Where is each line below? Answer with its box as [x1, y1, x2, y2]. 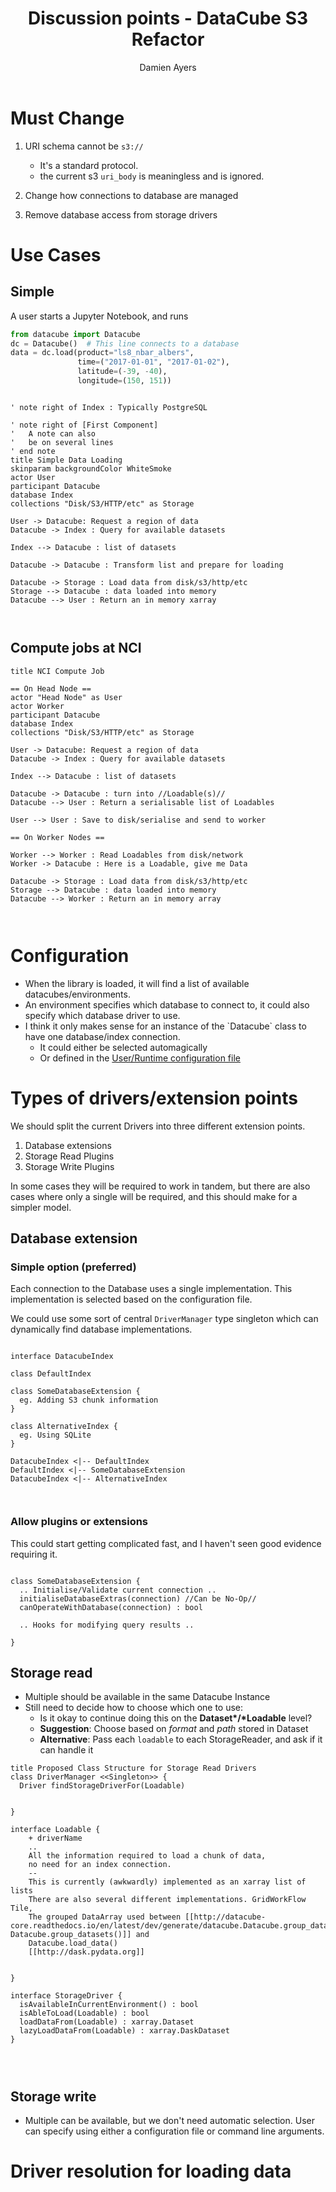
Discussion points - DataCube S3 [27, 7, 309, 30]
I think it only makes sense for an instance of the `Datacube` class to [24, 1020, 307, 1032]
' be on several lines [10, 437, 114, 447]
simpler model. [10, 1201, 72, 1213]
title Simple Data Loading [10, 455, 123, 465]
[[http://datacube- [184, 1912, 267, 1922]
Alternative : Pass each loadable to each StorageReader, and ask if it [39, 1733, 323, 1746]
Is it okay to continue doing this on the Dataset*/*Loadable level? [39, 1712, 313, 1724]
